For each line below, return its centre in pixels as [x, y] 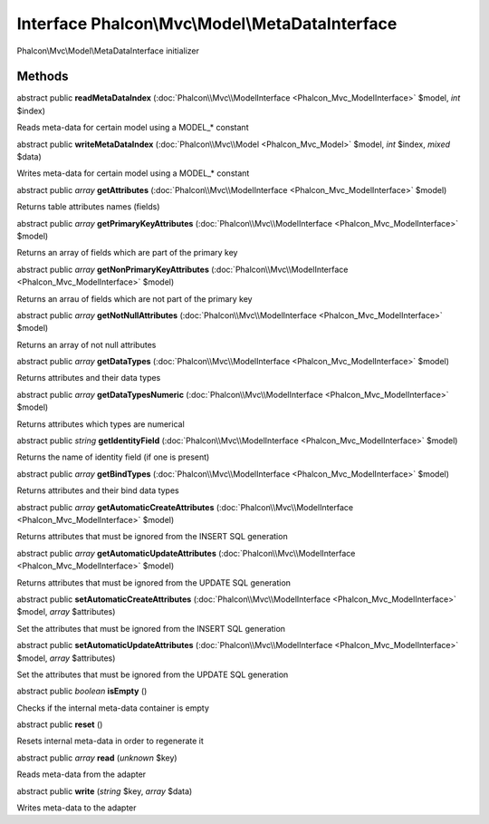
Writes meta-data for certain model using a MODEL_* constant [133, 173]
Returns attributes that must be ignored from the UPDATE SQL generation [154, 582]
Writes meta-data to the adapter [77, 808]
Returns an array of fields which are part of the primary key [127, 253]
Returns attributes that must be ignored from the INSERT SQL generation [153, 537]
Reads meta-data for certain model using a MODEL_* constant [133, 128]
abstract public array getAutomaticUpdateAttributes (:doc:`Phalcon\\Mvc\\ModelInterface [186, 553]
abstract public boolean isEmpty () [82, 691]
